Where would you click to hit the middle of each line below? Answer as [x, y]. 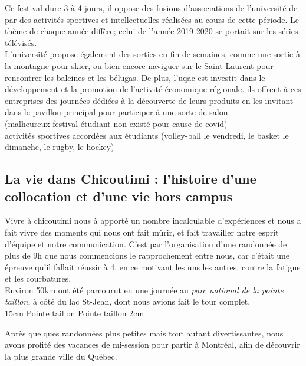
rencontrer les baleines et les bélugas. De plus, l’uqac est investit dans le [135, 77]
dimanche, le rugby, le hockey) [60, 147]
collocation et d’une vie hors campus [119, 196]
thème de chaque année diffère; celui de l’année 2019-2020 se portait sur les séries [152, 31]
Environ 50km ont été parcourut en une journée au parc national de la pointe [144, 290]
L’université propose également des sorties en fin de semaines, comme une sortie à [152, 54]
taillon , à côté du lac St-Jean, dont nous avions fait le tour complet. [128, 301]
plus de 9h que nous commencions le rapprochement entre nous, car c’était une [147, 255]
